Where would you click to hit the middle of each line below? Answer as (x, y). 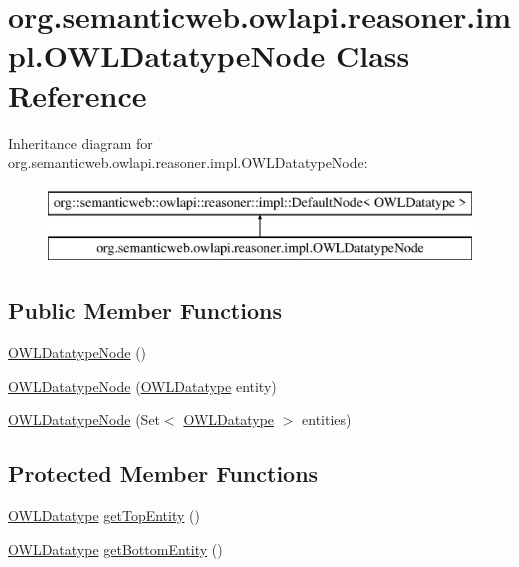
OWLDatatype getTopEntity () (104, 515)
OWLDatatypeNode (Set (84, 419)
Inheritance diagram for (80, 142)
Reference (77, 94)
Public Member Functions (145, 310)
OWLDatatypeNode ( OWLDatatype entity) (142, 385)
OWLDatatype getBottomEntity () (115, 548)
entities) (327, 419)
